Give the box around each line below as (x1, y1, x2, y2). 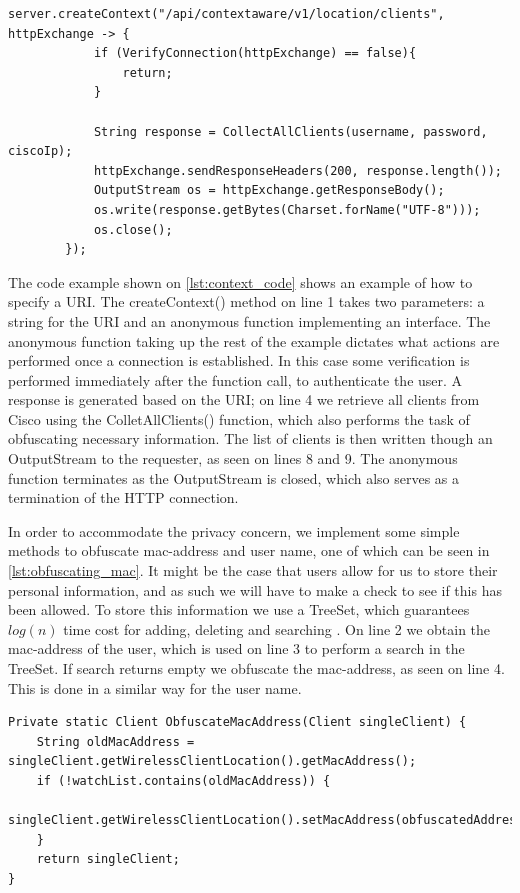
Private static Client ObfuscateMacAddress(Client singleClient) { (8, 715, 467, 730)
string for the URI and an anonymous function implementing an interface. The (8, 310, 491, 331)
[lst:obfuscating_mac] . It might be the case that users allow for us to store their (8, 560, 498, 581)
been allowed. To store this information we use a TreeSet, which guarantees (8, 599, 470, 620)
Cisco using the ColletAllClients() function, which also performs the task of (8, 408, 470, 429)
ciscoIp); (8, 144, 73, 159)
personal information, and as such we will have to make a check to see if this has (8, 579, 502, 600)
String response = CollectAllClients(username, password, (93, 124, 488, 139)
